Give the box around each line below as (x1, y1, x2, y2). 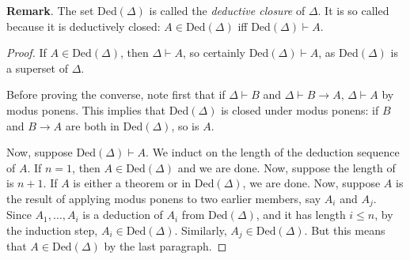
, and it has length (256, 206, 346, 223)
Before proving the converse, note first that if (6, 86, 226, 103)
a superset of (6, 59, 68, 76)
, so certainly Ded (182, 44, 269, 61)
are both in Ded (65, 117, 143, 134)
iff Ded (237, 17, 271, 34)
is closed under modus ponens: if (221, 101, 379, 118)
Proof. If (6, 44, 47, 61)
